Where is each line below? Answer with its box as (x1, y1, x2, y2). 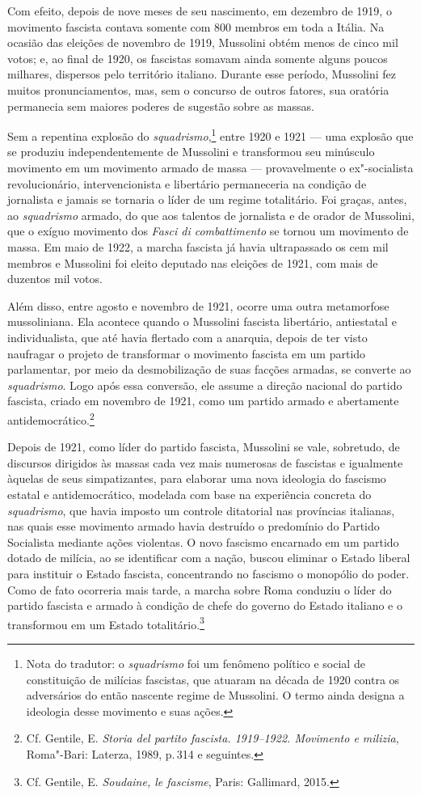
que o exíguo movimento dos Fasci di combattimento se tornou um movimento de (7, 222, 409, 239)
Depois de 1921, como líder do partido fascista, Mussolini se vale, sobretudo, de (7, 438, 400, 455)
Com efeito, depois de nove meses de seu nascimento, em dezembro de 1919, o (7, 2, 392, 19)
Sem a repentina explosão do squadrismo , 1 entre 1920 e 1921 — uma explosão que (7, 125, 414, 144)
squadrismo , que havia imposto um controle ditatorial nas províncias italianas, (7, 501, 395, 518)
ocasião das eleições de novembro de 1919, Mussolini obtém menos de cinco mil (7, 34, 398, 51)
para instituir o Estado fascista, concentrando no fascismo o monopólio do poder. (7, 565, 410, 581)
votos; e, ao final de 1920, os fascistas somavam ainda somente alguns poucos (7, 49, 388, 66)
